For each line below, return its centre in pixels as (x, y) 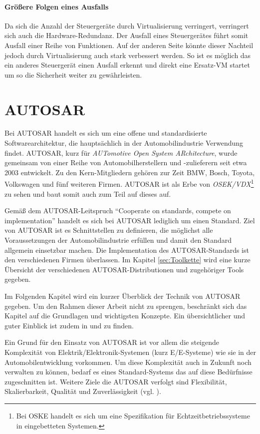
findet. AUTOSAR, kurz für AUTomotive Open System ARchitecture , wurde (121, 152)
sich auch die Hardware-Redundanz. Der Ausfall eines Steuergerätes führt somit (127, 35)
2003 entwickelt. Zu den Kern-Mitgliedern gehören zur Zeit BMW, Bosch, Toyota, (130, 172)
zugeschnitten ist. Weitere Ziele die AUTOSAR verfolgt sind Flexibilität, (116, 381)
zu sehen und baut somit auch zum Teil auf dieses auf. (88, 193)
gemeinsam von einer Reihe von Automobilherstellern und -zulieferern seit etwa (126, 162)
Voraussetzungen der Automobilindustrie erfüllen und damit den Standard (118, 240)
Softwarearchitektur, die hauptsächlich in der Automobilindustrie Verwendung (124, 143)
